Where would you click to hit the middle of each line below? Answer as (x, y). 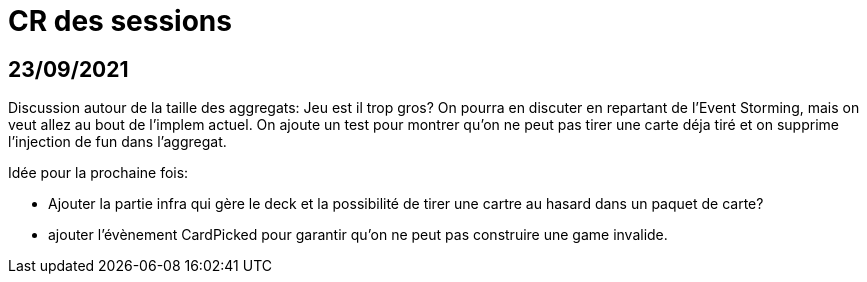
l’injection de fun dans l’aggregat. (117, 142)
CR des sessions (120, 21)
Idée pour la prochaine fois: (98, 173)
